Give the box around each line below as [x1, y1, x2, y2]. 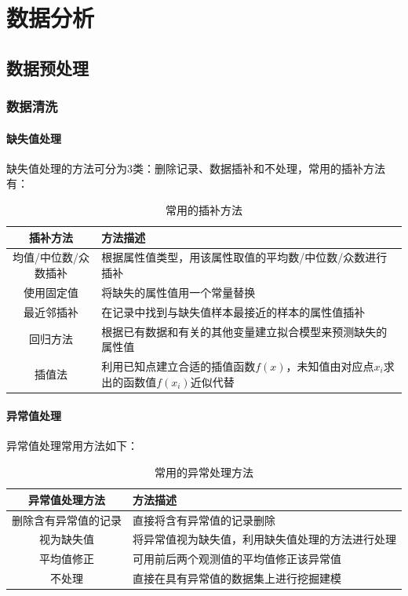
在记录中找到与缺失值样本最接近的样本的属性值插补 [101, 303, 366, 320]
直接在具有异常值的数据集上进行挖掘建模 [133, 570, 341, 587]
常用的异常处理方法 [155, 464, 253, 481]
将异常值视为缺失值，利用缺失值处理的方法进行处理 [133, 531, 396, 547]
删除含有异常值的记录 [12, 511, 122, 528]
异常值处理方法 [28, 491, 105, 507]
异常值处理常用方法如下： [6, 437, 138, 454]
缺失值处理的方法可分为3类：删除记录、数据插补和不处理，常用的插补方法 [6, 159, 385, 176]
